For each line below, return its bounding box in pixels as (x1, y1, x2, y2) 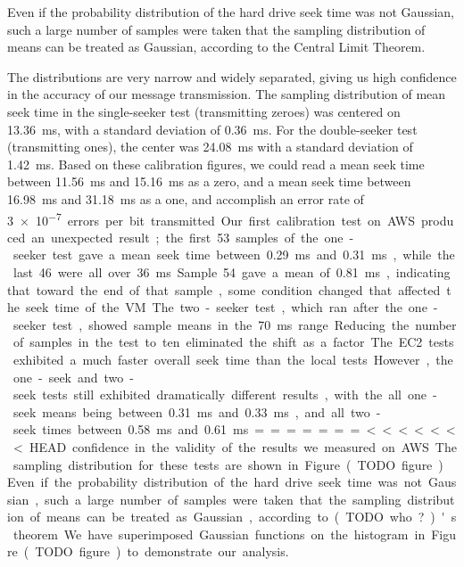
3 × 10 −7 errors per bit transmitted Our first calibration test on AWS (7, 208, 416, 229)
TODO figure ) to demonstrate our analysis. (35, 542, 289, 561)
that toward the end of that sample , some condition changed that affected (7, 280, 441, 299)
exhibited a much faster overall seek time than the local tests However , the (12, 349, 453, 368)
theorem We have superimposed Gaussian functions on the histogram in (12, 524, 426, 543)
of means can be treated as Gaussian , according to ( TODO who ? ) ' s (29, 507, 457, 526)
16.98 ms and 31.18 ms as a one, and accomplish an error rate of (7, 189, 364, 208)
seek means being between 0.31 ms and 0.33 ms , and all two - (12, 402, 381, 421)
